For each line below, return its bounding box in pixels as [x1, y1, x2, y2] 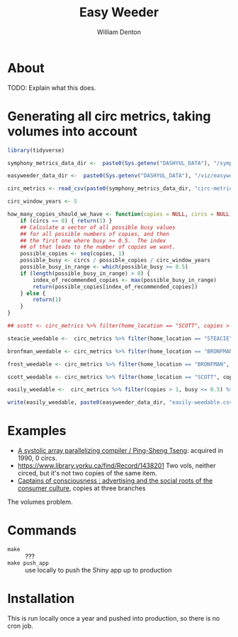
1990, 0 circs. [17, 454, 57, 463]
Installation [7, 591, 75, 607]
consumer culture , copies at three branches [17, 484, 146, 492]
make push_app [7, 560, 50, 567]
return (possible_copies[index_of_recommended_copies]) [33, 283, 198, 291]
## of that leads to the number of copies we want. [20, 244, 176, 251]
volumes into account [7, 123, 138, 139]
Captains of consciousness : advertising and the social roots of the [17, 476, 213, 485]
